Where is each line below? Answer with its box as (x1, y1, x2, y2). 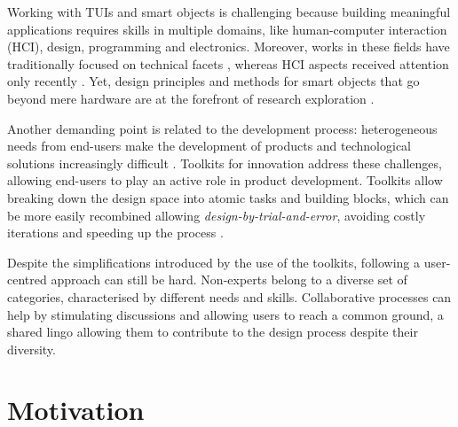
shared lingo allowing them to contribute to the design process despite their (7, 322, 418, 341)
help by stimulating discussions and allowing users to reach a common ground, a (7, 305, 444, 323)
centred (7, 270, 47, 289)
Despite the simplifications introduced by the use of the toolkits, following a (7, 252, 420, 271)
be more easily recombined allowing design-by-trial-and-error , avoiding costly (7, 206, 426, 224)
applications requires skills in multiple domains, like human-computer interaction (7, 19, 447, 38)
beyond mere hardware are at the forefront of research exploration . (7, 89, 375, 107)
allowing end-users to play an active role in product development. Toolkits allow (7, 171, 443, 190)
